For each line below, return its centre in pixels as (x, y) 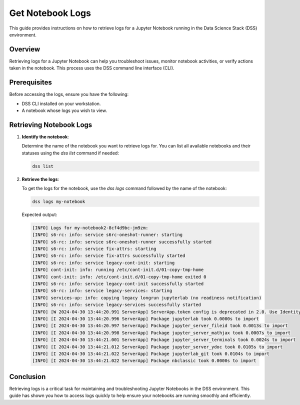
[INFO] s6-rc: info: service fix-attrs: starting (94, 249)
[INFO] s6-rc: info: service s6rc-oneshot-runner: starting (107, 235)
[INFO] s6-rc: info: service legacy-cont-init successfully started (118, 284)
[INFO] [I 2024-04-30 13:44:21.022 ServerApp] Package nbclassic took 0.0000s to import (144, 361)
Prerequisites (30, 82)
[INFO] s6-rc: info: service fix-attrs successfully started (109, 256)
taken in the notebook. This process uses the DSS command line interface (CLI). (92, 68)
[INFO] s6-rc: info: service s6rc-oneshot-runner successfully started (122, 242)
